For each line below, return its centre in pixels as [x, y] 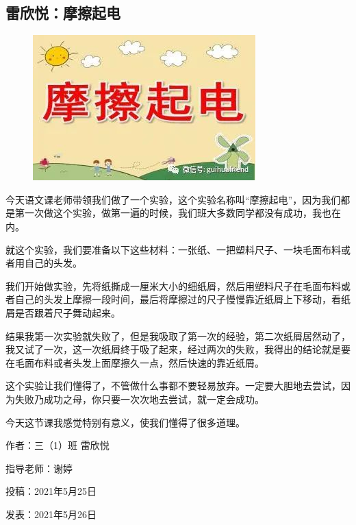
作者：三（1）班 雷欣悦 [58, 445]
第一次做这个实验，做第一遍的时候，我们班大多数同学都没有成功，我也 [173, 213]
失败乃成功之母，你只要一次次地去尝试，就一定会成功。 [139, 399]
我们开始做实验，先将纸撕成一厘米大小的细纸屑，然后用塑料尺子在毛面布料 [173, 285]
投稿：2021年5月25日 [51, 491]
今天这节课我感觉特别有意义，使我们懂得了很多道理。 [125, 422]
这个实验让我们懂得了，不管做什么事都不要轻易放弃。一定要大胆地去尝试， [173, 386]
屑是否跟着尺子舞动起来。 [63, 312]
